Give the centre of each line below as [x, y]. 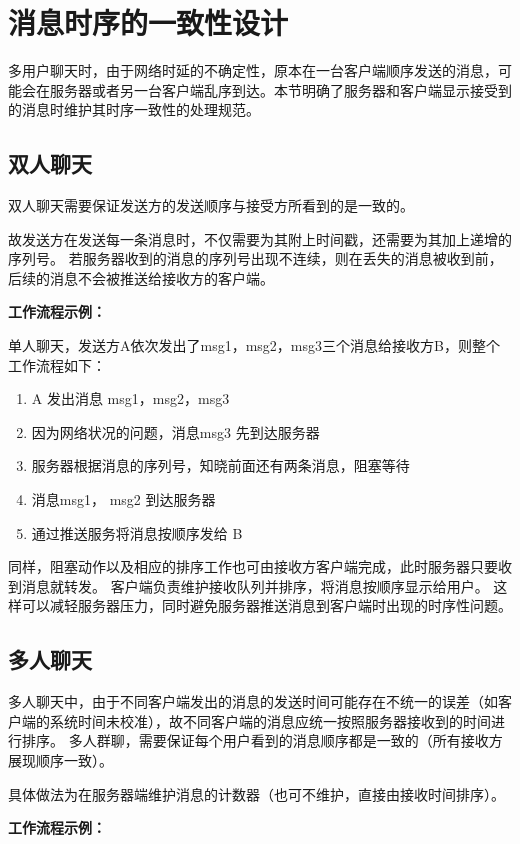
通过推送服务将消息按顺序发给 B [137, 532]
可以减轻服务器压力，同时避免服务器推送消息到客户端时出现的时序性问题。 [266, 605]
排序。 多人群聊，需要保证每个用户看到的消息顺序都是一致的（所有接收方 [262, 740]
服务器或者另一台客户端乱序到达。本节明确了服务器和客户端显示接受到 [280, 89]
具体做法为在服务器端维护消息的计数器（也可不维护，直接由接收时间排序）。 [256, 793]
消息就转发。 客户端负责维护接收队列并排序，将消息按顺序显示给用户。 [255, 585]
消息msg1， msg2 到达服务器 [123, 499]
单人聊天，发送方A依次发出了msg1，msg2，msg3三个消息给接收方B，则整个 [254, 345]
